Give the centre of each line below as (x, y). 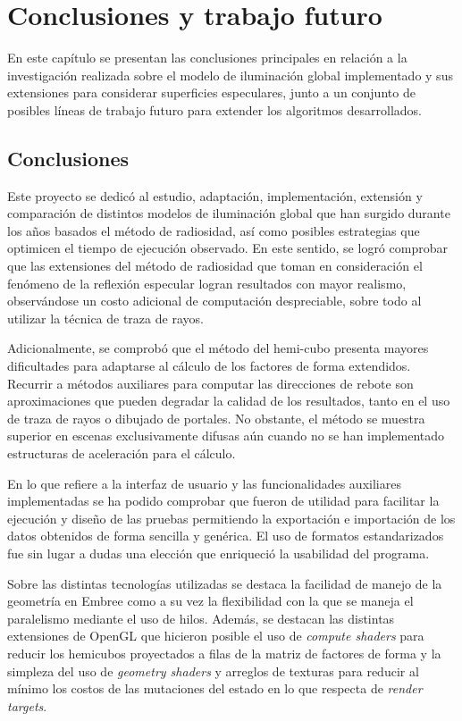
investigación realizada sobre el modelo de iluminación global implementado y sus (230, 75)
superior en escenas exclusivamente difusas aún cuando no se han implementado (226, 436)
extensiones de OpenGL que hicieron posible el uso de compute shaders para (216, 636)
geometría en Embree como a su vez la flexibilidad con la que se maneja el (210, 601)
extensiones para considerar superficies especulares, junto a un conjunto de (211, 92)
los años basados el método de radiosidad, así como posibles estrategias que (214, 230)
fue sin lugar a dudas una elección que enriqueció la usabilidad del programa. (218, 553)
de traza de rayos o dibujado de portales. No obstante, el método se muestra (216, 418)
